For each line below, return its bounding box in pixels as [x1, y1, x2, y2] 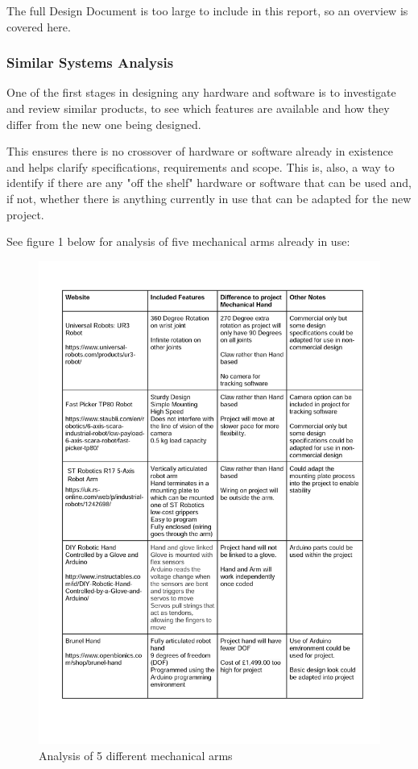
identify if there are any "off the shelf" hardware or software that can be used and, [6, 174, 412, 191]
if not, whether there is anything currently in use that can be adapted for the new [6, 189, 412, 206]
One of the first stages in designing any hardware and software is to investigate [6, 84, 396, 101]
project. [6, 206, 44, 222]
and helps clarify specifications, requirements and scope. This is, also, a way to [6, 158, 395, 175]
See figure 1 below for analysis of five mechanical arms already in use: [6, 233, 350, 250]
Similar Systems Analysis [6, 52, 174, 73]
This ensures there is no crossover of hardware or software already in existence [6, 143, 394, 160]
